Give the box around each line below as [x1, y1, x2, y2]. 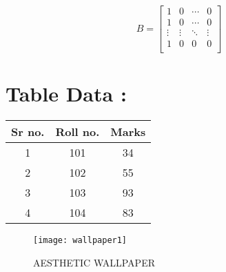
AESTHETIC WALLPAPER [33, 255, 155, 269]
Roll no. [55, 124, 100, 140]
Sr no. [11, 124, 45, 140]
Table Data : [6, 79, 127, 108]
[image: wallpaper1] [33, 235, 127, 246]
